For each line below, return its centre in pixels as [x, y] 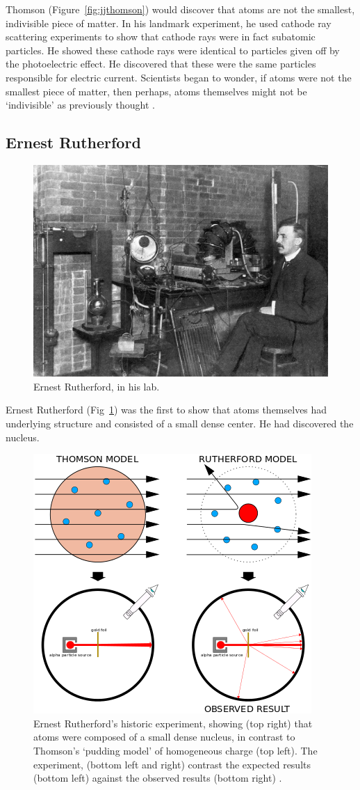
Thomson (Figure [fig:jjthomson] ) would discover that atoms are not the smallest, [180, 9]
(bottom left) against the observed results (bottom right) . [158, 778]
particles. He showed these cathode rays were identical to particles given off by [173, 50]
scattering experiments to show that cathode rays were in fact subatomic [161, 37]
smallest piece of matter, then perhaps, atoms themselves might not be [156, 91]
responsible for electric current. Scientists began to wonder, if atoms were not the [179, 77]
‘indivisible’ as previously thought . [80, 105]
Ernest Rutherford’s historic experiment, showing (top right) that [173, 723]
